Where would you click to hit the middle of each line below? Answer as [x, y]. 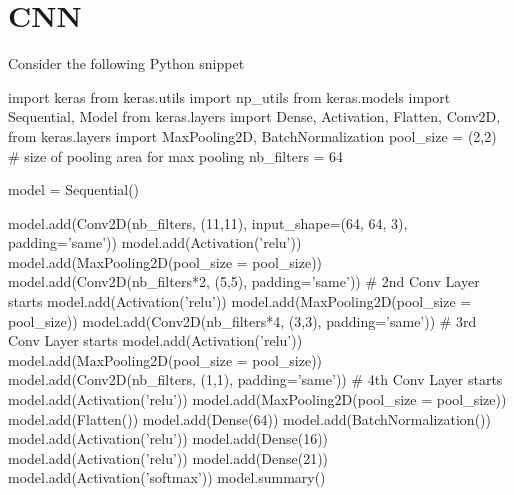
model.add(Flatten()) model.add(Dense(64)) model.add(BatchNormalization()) [249, 418]
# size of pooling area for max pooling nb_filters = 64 [176, 155]
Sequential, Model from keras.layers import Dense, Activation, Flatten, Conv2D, [254, 116]
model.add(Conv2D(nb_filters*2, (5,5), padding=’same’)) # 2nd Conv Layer [244, 281]
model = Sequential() [74, 189]
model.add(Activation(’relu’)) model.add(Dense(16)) [168, 438]
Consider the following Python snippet [126, 63]
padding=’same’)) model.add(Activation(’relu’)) [155, 242]
